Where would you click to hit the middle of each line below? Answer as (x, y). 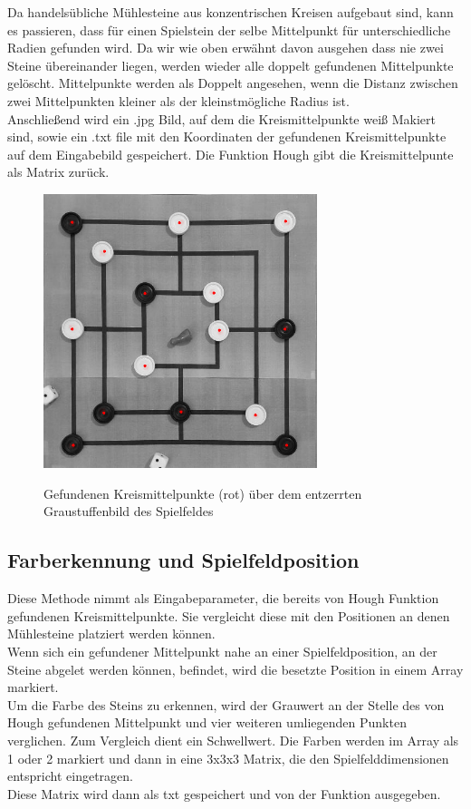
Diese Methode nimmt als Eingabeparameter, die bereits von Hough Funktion (223, 598)
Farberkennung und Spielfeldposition (183, 560)
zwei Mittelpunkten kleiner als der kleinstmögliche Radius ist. (178, 100)
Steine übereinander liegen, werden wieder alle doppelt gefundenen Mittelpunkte (231, 65)
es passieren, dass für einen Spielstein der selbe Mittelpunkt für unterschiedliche (229, 29)
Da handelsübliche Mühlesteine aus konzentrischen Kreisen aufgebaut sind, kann (231, 12)
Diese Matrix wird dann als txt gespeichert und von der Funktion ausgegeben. (224, 793)
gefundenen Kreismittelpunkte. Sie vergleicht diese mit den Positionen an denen (229, 615)
